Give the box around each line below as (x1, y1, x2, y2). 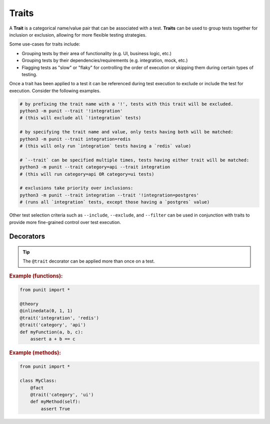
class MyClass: (19, 378, 57, 383)
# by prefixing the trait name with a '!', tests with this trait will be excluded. (19, 101, 233, 107)
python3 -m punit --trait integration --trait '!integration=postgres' (19, 192, 199, 198)
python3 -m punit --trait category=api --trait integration (19, 164, 170, 170)
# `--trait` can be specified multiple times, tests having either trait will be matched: (19, 157, 249, 163)
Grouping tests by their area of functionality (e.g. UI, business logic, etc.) (21, 50, 172, 56)
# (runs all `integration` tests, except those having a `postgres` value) (19, 199, 210, 205)
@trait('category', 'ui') (30, 391, 94, 397)
